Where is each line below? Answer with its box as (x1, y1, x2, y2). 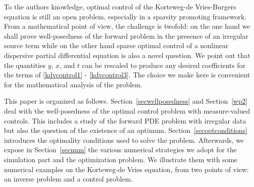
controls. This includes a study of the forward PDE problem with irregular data (4, 115, 246, 125)
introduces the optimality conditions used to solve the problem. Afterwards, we (4, 134, 244, 145)
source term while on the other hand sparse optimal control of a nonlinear (4, 40, 229, 51)
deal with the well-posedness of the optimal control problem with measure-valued (4, 105, 251, 116)
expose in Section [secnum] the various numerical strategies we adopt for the (4, 144, 237, 155)
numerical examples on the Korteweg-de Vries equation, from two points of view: (4, 164, 249, 174)
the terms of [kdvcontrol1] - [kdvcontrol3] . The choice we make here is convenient (4, 69, 250, 80)
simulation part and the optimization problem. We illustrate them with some (4, 154, 238, 164)
